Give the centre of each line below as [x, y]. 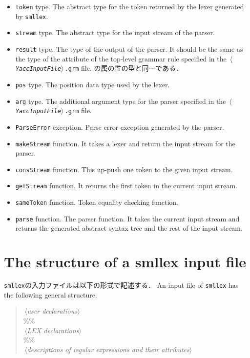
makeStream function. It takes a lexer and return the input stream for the [125, 143]
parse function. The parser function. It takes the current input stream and [127, 218]
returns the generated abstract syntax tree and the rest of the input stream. [129, 228]
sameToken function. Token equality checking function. [97, 202]
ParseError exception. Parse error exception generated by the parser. [120, 127]
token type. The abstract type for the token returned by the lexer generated [130, 6]
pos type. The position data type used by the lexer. [93, 84]
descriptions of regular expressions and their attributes [108, 349]
